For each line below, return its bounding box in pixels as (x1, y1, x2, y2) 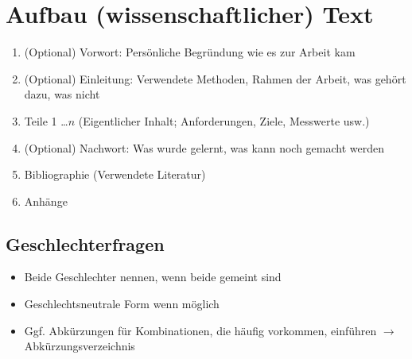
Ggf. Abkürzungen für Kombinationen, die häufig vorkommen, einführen (24, 322, 377, 338)
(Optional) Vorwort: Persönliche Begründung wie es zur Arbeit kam (24, 44, 356, 60)
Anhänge (24, 192, 68, 209)
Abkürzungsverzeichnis (24, 338, 135, 354)
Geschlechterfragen (6, 231, 165, 256)
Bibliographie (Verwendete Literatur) (24, 166, 206, 183)
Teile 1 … (24, 112, 68, 129)
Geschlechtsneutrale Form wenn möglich (24, 295, 220, 312)
